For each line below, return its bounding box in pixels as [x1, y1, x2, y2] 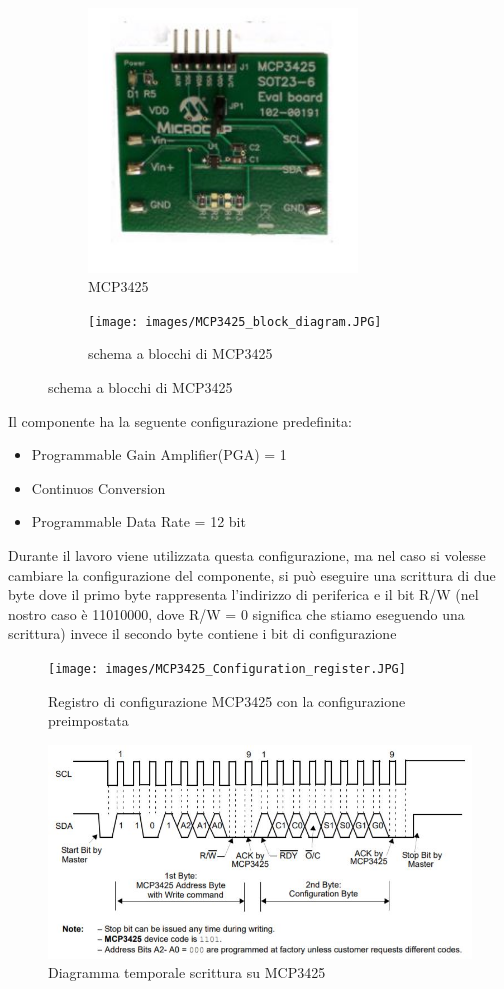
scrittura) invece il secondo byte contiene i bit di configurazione [8, 623, 397, 644]
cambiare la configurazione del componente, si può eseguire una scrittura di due [8, 564, 496, 585]
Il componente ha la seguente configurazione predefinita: [8, 410, 352, 431]
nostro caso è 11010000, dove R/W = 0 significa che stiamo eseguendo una [8, 603, 465, 624]
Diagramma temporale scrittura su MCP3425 [48, 962, 326, 983]
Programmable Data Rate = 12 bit [31, 511, 246, 532]
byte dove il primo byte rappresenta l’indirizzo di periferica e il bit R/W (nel [8, 584, 479, 605]
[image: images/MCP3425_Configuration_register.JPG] [48, 661, 406, 676]
